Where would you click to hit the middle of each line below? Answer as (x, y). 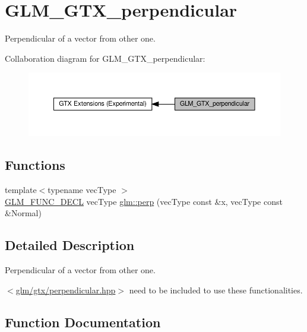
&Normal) (23, 213)
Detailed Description (70, 245)
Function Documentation (83, 322)
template (21, 190)
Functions (35, 165)
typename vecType (82, 190)
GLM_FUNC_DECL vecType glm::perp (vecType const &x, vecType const (144, 201)
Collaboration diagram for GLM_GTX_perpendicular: (105, 58)
